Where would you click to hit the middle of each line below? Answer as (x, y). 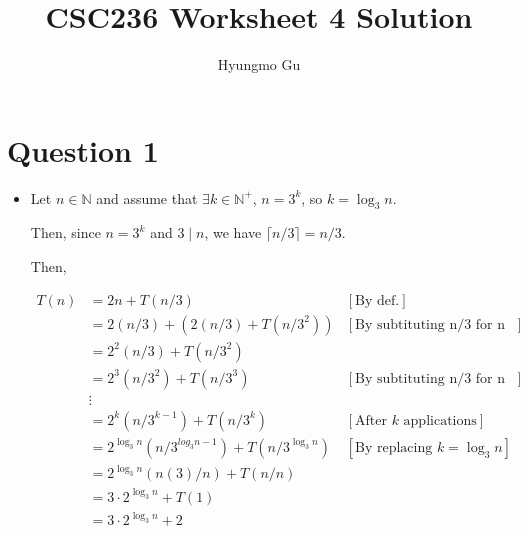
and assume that (147, 197)
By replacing (394, 447)
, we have (233, 232)
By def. (377, 300)
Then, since (65, 232)
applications (440, 420)
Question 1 (83, 149)
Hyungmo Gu (259, 64)
